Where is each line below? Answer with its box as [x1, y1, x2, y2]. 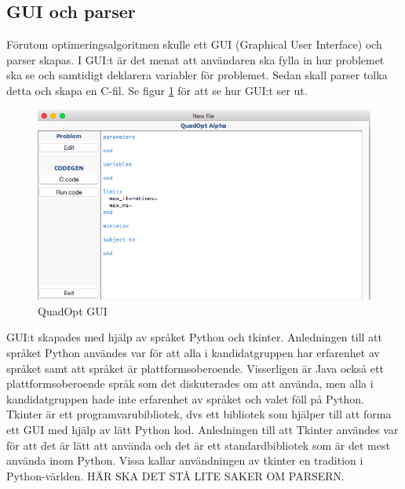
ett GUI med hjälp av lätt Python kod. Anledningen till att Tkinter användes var [6, 421, 399, 437]
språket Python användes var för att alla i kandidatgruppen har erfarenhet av [6, 344, 380, 360]
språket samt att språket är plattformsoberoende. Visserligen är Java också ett [6, 359, 384, 376]
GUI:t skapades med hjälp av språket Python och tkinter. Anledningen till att [6, 329, 382, 345]
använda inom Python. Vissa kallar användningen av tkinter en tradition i [6, 452, 363, 469]
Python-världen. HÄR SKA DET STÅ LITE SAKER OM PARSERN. [6, 467, 345, 484]
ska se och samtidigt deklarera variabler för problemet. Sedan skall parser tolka [6, 67, 388, 83]
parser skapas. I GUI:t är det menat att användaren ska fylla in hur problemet [6, 51, 385, 68]
